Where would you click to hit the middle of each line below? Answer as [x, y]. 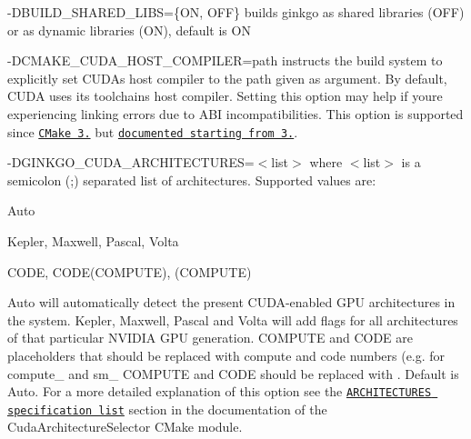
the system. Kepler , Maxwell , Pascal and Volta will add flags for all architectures [233, 319]
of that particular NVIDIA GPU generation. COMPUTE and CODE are [210, 338]
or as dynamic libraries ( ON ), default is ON [129, 30]
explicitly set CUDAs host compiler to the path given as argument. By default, [227, 78]
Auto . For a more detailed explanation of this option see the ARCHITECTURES [220, 391]
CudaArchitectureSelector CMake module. [125, 427]
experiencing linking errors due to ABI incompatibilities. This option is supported [235, 113]
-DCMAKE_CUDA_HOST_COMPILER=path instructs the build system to [225, 60]
